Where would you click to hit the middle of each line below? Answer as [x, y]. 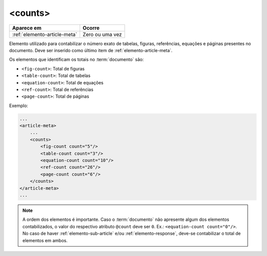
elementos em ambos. [45, 240]
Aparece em [27, 28]
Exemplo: [19, 105]
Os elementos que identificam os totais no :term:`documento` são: [76, 60]
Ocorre [91, 28]
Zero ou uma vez [102, 34]
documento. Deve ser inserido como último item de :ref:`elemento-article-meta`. [91, 50]
